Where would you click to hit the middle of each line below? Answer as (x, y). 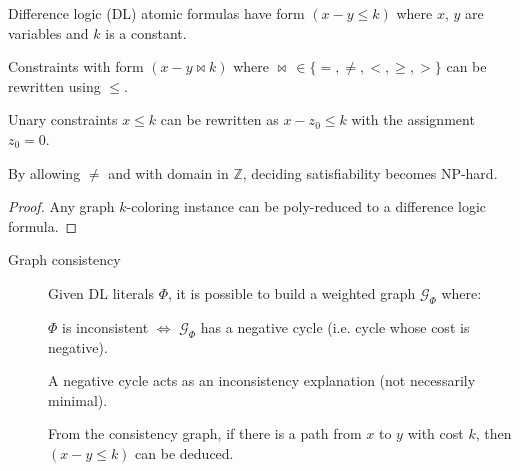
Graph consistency (64, 259)
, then (493, 433)
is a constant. (146, 32)
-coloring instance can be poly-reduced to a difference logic (306, 206)
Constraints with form (76, 66)
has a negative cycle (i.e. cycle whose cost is (335, 326)
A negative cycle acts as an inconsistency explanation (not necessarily (262, 380)
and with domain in (168, 172)
